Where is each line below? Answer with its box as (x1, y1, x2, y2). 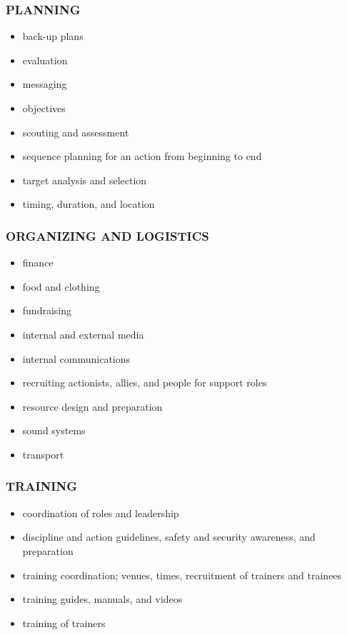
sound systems (22, 423, 86, 438)
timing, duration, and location (22, 196, 155, 211)
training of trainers (22, 615, 106, 630)
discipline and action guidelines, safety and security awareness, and (22, 529, 316, 544)
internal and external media (22, 326, 144, 341)
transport (22, 446, 64, 461)
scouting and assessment (22, 124, 129, 139)
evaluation (22, 52, 68, 67)
